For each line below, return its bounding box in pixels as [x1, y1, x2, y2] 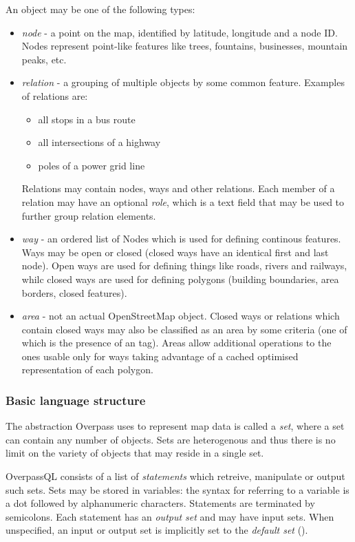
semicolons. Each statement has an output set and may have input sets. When [6, 509, 334, 523]
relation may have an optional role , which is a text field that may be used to [21, 194, 345, 209]
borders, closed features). [21, 285, 127, 300]
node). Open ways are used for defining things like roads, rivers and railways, [21, 258, 347, 273]
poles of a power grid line [38, 158, 145, 172]
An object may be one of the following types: [6, 2, 195, 16]
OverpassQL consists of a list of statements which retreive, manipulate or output [6, 469, 345, 483]
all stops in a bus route [38, 112, 136, 126]
